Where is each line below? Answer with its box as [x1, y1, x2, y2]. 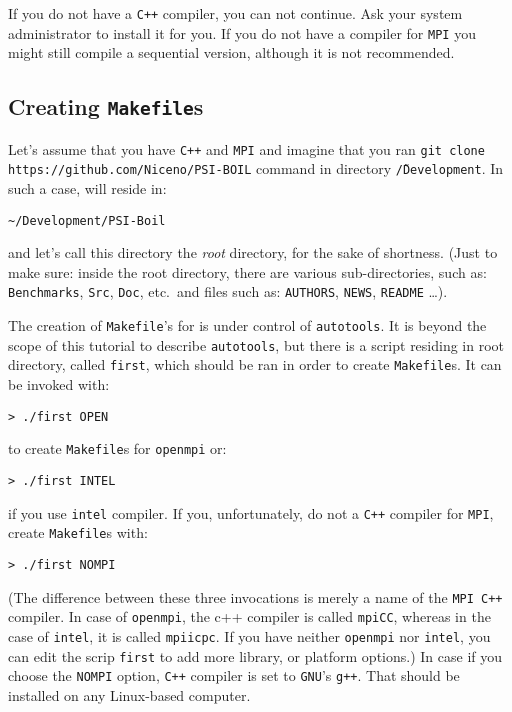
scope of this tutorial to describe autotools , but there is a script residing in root [8, 334, 505, 355]
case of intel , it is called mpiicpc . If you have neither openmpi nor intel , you [8, 625, 491, 646]
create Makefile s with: [8, 522, 148, 543]
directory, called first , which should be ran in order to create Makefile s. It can [8, 354, 502, 375]
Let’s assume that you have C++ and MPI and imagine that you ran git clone [8, 138, 485, 159]
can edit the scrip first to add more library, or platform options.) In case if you [8, 645, 503, 666]
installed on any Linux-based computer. [8, 684, 251, 705]
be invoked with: [8, 374, 110, 395]
